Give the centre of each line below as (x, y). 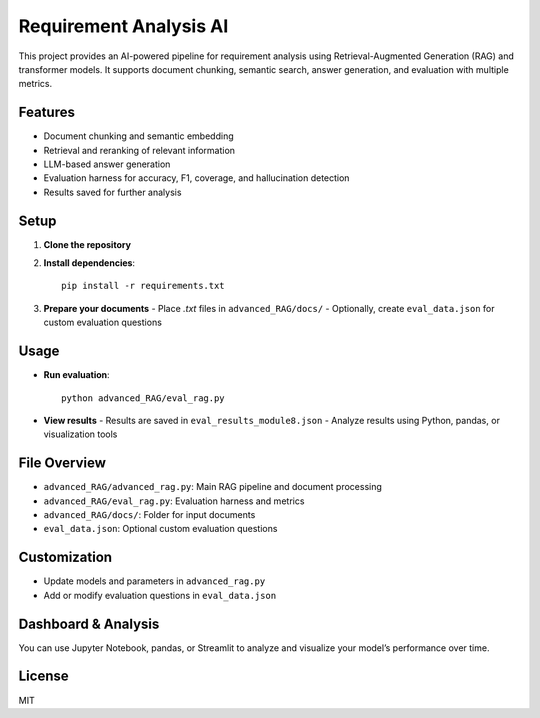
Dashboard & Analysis (89, 623)
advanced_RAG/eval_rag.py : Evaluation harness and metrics (174, 501)
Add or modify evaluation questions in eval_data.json (160, 595)
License (43, 676)
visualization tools (80, 434)
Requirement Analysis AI (123, 26)
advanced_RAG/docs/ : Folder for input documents (149, 515)
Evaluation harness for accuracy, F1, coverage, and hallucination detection (196, 178)
